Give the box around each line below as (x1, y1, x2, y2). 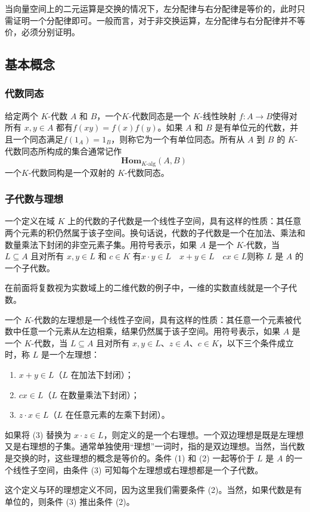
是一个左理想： (41, 348, 100, 361)
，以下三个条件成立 (218, 336, 294, 349)
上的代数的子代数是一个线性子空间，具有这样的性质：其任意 (67, 215, 302, 227)
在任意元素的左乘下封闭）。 (65, 408, 170, 421)
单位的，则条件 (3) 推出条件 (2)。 (5, 495, 135, 507)
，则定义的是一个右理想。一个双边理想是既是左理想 (103, 428, 304, 440)
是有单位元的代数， (215, 121, 290, 134)
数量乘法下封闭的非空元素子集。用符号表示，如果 (5, 238, 197, 250)
